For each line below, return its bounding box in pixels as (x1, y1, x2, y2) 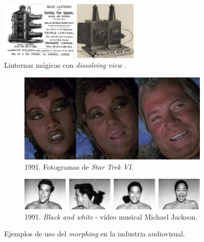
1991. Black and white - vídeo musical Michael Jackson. (24, 211, 197, 222)
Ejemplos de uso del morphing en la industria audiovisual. (4, 228, 185, 239)
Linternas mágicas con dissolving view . (4, 60, 126, 70)
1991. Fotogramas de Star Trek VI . (24, 161, 134, 172)
